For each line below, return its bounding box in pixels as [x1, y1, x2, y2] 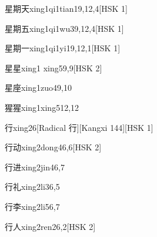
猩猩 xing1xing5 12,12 [5, 101, 79, 113]
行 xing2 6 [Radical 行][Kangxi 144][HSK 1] [5, 121, 153, 133]
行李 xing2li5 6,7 [5, 200, 60, 212]
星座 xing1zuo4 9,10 [5, 81, 72, 94]
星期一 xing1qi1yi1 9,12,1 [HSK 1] [5, 42, 121, 54]
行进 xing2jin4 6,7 [5, 160, 65, 173]
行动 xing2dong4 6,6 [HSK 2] [5, 141, 102, 153]
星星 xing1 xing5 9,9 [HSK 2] [5, 61, 102, 74]
